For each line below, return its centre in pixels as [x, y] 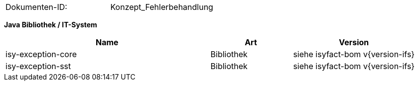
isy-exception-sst [38, 66]
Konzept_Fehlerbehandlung [162, 7]
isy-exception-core [41, 54]
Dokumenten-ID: [36, 7]
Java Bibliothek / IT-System [51, 25]
